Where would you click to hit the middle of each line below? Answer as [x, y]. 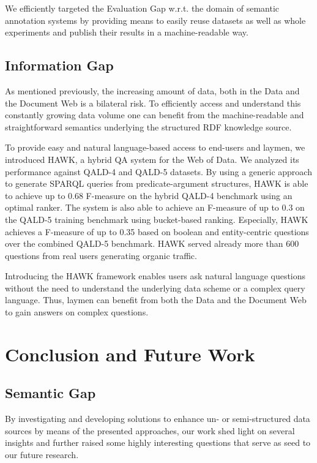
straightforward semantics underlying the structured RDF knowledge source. [148, 126]
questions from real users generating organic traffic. [101, 255]
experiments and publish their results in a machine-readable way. [127, 32]
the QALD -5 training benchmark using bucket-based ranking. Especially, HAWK [157, 219]
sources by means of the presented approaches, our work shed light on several [150, 430]
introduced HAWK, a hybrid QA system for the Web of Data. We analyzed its [152, 159]
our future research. [42, 455]
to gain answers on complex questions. [77, 312]
